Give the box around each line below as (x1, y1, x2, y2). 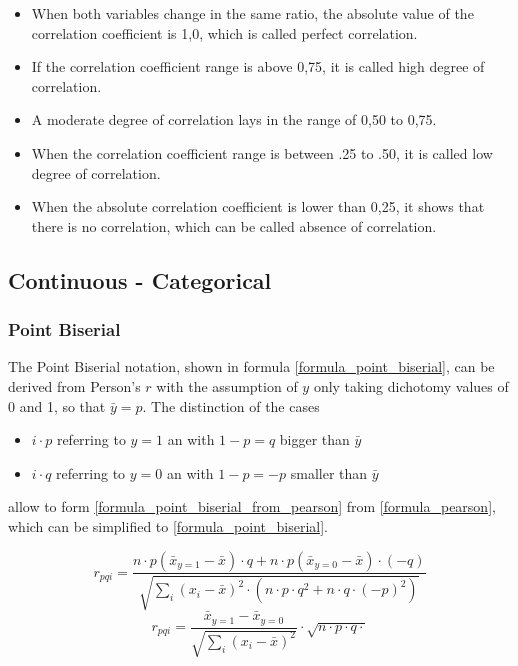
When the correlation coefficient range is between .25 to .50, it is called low (31, 142, 493, 163)
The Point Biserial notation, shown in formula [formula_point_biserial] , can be (8, 356, 495, 377)
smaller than (290, 462, 368, 483)
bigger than (279, 429, 350, 450)
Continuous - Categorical (8, 264, 272, 295)
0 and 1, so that (8, 395, 106, 416)
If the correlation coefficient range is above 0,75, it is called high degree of (31, 56, 485, 77)
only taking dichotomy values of (313, 375, 509, 396)
